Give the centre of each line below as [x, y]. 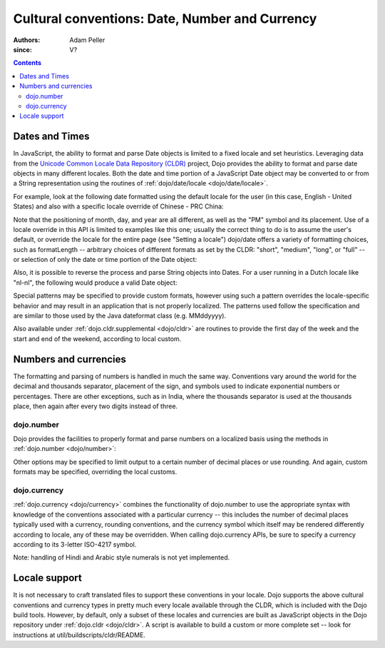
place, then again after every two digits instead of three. [96, 406]
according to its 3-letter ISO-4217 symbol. [75, 544]
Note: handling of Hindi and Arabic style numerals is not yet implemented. [122, 557]
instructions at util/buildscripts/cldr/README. [79, 634]
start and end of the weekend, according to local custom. [97, 338]
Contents [27, 63]
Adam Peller [87, 40]
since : [22, 49]
